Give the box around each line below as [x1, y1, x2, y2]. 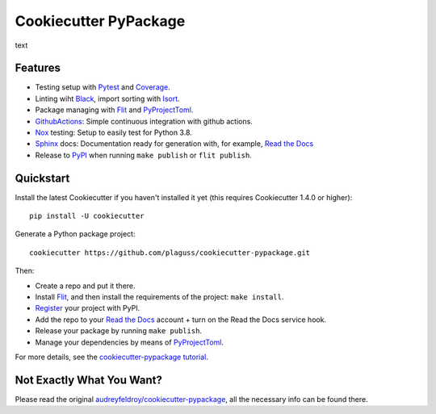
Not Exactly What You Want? [15, 373, 163, 387]
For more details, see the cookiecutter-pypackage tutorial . [15, 352, 209, 362]
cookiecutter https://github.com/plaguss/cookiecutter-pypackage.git [29, 248, 311, 257]
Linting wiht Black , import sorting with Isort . [35, 94, 181, 103]
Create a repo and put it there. [35, 281, 136, 291]
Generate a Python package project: [15, 229, 136, 239]
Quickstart [15, 171, 70, 185]
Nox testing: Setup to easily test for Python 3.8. [35, 128, 193, 137]
